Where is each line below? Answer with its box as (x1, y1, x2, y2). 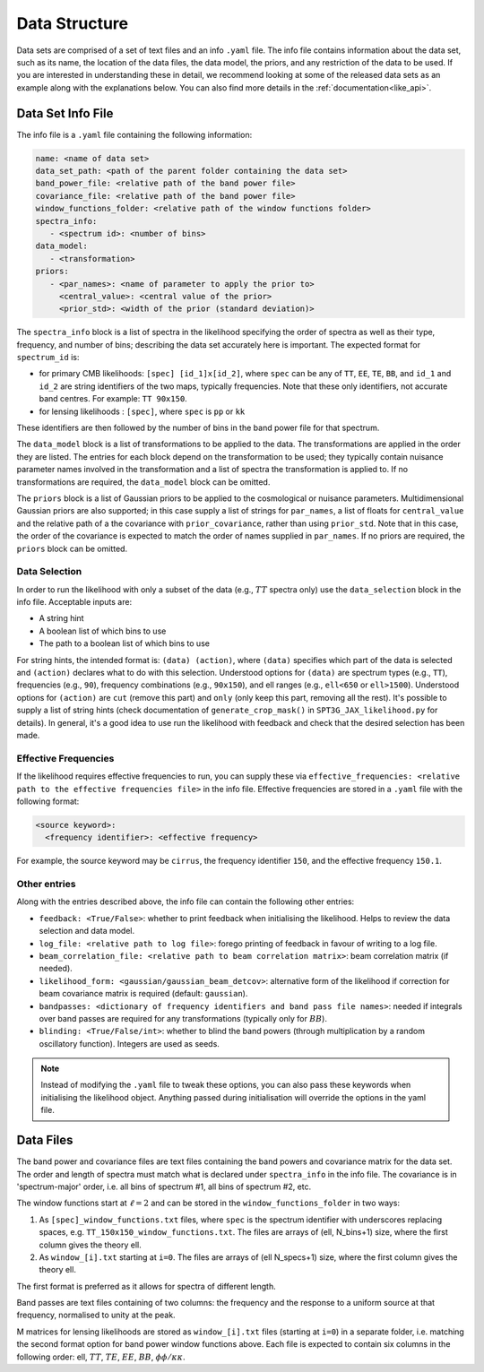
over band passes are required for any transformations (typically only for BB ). (39, 1013, 327, 1023)
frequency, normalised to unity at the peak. (16, 1309, 176, 1321)
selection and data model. (39, 926, 135, 936)
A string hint (39, 613, 84, 624)
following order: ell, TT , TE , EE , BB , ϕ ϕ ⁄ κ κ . (16, 1351, 186, 1362)
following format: (16, 796, 80, 807)
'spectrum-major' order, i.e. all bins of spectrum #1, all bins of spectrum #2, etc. (16, 1181, 312, 1192)
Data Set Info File (16, 106, 114, 121)
